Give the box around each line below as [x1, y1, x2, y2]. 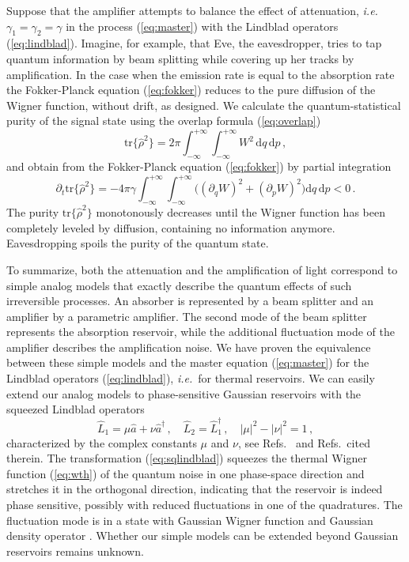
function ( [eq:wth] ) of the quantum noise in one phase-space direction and [6, 465, 365, 481]
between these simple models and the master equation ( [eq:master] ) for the [6, 354, 369, 371]
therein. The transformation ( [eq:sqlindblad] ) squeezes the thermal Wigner [6, 450, 367, 466]
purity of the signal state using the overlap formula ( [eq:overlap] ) [6, 112, 321, 129]
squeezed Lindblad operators [6, 401, 145, 417]
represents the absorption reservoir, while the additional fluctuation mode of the [6, 323, 395, 340]
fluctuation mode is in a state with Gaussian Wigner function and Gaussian [6, 511, 373, 528]
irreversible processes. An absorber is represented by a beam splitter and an [6, 292, 374, 309]
